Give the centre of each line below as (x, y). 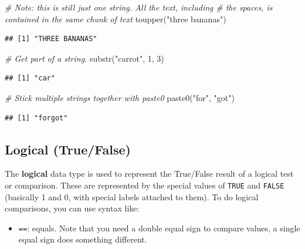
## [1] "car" (30, 78)
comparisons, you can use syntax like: (72, 208)
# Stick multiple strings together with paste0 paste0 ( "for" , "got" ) (120, 97)
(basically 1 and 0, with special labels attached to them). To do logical (132, 196)
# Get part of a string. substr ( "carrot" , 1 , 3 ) (84, 58)
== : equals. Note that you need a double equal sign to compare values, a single (159, 228)
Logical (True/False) (68, 149)
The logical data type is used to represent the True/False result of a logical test (149, 174)
